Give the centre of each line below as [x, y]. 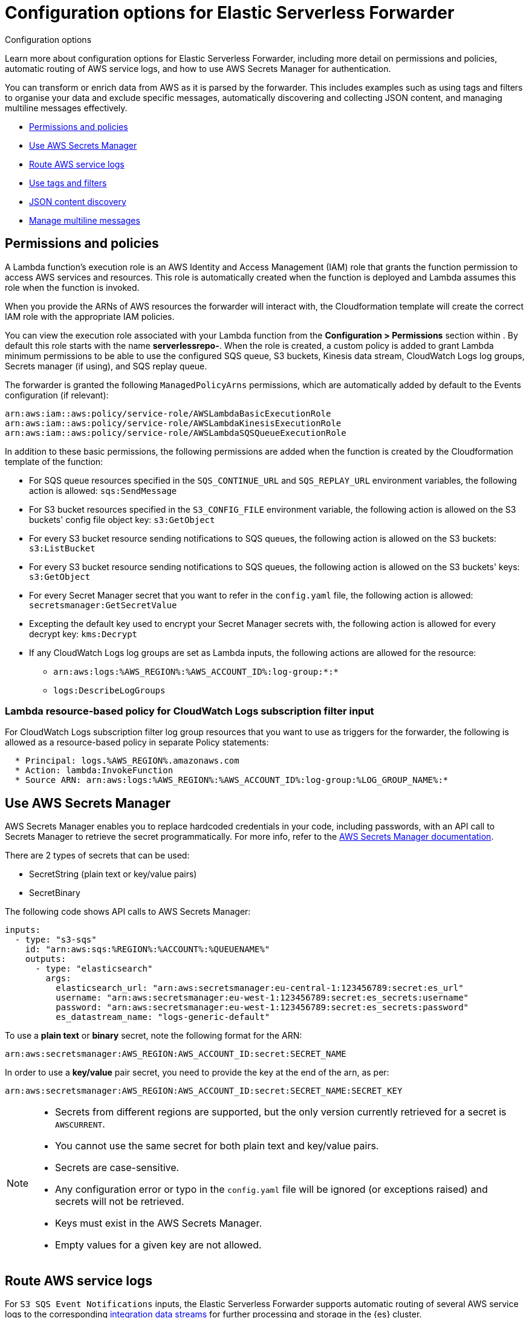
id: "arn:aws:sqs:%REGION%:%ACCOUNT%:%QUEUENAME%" [148, 950]
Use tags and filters [68, 183]
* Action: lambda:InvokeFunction [94, 771]
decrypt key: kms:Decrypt [83, 634]
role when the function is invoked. [72, 287]
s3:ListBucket [62, 548]
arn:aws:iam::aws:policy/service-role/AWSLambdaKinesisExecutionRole [173, 423]
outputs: [46, 959]
